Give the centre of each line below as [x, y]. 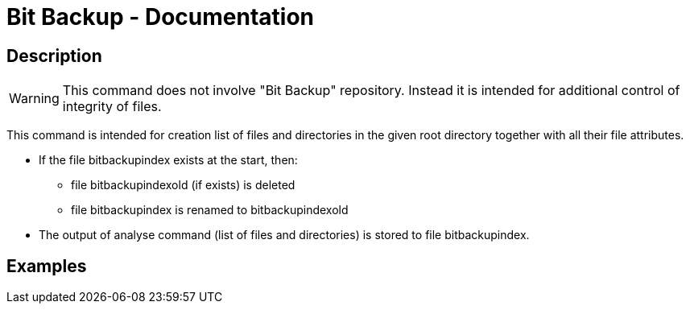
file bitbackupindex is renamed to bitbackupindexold [210, 210]
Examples [47, 266]
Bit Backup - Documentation [160, 17]
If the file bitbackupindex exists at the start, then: [168, 160]
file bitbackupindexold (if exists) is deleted [183, 185]
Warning [34, 99]
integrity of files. [112, 107]
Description [54, 56]
